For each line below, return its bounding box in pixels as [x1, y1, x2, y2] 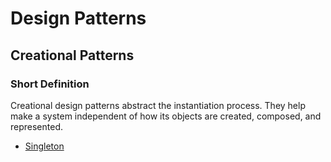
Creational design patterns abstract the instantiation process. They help [10, 99, 306, 111]
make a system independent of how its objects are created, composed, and [10, 110, 322, 122]
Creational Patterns [10, 47, 135, 64]
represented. [10, 120, 64, 132]
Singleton [24, 140, 65, 152]
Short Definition [10, 77, 90, 91]
